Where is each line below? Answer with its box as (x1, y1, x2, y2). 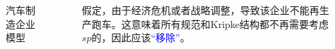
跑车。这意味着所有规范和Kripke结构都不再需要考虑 (91, 16, 329, 31)
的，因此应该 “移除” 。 (91, 30, 190, 45)
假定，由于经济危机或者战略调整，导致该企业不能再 (81, 3, 319, 17)
